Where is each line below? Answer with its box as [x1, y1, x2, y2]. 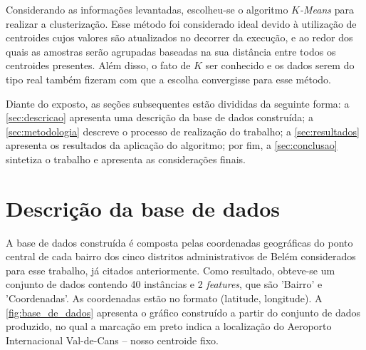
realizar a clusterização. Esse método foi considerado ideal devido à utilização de [6, 16, 357, 31]
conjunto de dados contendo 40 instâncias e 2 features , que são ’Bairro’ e [6, 277, 323, 292]
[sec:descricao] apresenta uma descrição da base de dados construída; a [6, 110, 313, 125]
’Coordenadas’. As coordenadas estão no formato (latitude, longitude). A [6, 291, 323, 306]
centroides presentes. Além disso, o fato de [6, 58, 191, 73]
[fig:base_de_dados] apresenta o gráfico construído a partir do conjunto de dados [6, 304, 361, 319]
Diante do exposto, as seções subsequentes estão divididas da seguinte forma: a [6, 96, 350, 110]
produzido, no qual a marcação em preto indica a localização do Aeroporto [6, 319, 332, 334]
